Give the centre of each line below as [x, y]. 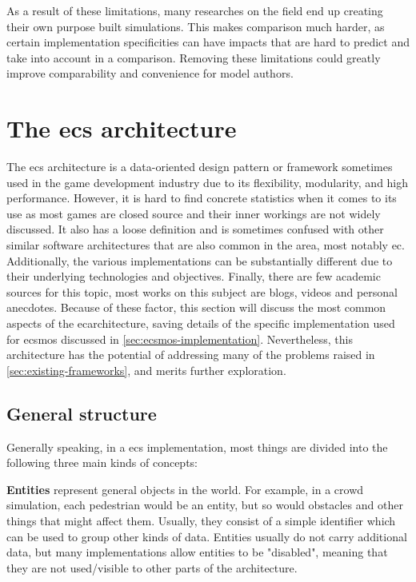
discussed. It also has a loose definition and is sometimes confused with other [195, 229]
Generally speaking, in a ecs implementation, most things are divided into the [197, 446]
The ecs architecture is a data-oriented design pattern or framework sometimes [200, 167]
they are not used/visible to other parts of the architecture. [152, 567]
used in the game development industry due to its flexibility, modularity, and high [208, 182]
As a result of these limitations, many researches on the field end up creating [195, 10]
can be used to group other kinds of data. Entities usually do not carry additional [207, 536]
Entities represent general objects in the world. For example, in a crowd [185, 489]
